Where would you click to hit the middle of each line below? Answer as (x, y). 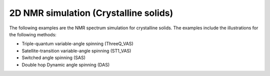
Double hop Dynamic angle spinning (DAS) (66, 65)
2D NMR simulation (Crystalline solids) (91, 13)
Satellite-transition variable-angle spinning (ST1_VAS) (76, 51)
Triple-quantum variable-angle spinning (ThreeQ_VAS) (77, 44)
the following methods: (33, 34)
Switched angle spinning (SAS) (54, 58)
